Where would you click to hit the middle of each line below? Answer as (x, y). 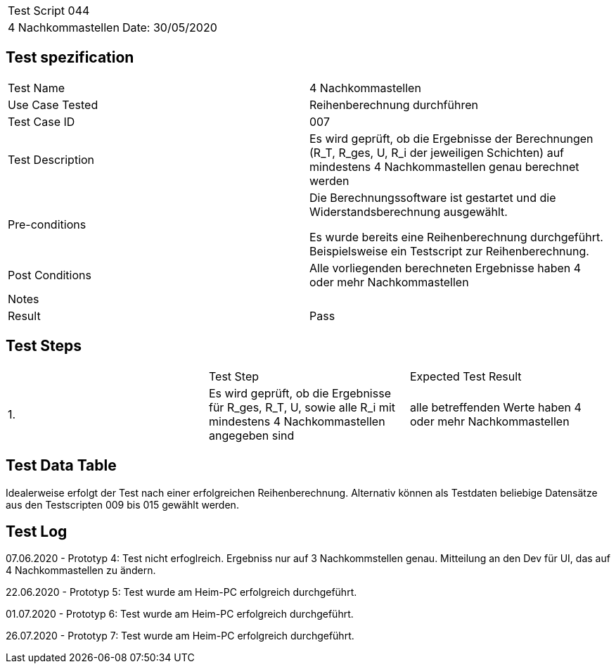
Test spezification (70, 58)
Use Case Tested (53, 104)
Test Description (51, 159)
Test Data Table (61, 466)
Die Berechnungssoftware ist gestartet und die (433, 197)
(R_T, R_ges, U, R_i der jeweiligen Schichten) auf (437, 152)
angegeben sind (251, 435)
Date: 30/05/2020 (169, 27)
